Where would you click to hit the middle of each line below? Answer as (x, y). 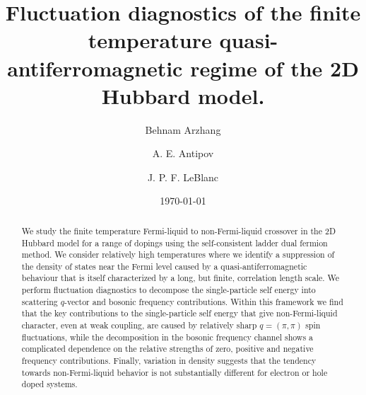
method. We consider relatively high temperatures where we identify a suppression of (178, 254)
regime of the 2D (274, 68)
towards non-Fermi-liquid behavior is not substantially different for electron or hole (175, 372)
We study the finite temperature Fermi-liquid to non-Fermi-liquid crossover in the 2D (178, 230)
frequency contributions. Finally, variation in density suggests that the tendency (169, 361)
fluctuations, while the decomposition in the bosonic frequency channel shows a (167, 337)
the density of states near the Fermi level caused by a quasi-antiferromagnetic (164, 266)
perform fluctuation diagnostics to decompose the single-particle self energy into (169, 290)
